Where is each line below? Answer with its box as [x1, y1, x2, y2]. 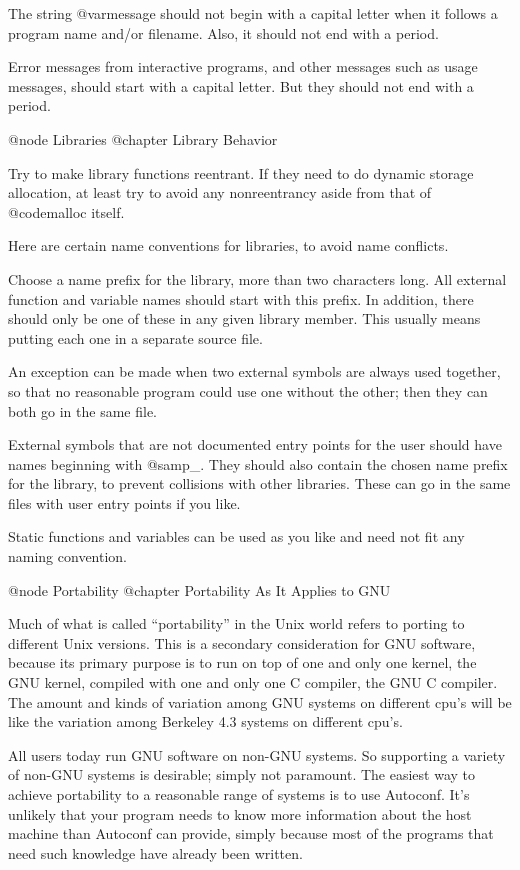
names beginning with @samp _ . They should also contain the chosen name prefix [8, 453, 508, 474]
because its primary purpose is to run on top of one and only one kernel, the [8, 652, 477, 673]
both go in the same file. [8, 400, 158, 421]
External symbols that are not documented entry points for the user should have [8, 434, 502, 455]
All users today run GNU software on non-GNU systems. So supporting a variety [8, 744, 506, 765]
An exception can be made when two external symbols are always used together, [8, 361, 501, 382]
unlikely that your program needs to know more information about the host [8, 803, 472, 824]
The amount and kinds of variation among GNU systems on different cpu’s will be [8, 691, 512, 712]
